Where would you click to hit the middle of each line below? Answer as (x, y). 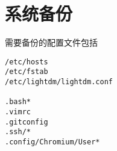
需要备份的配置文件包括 (51, 42)
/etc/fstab (27, 72)
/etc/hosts (27, 62)
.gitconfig (27, 122)
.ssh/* (18, 132)
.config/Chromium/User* (52, 142)
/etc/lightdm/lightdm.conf (59, 82)
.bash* (18, 102)
